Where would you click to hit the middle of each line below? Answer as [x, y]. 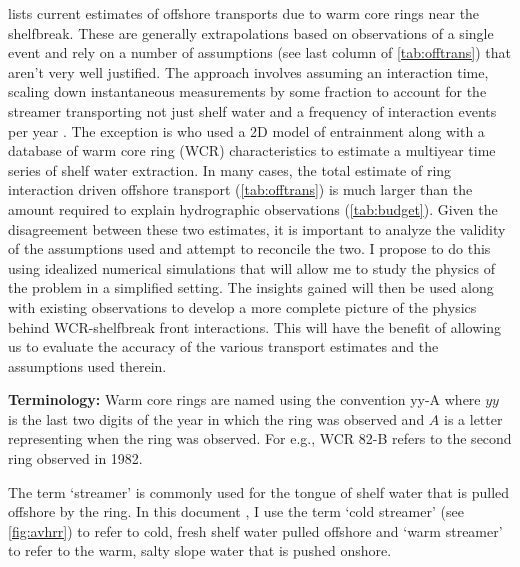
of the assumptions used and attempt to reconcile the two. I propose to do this [249, 248]
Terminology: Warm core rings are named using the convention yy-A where [244, 399]
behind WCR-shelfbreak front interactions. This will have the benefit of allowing [254, 326]
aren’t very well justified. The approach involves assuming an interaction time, [248, 71]
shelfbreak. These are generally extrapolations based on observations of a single [251, 32]
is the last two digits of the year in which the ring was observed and [216, 418]
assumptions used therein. [87, 365]
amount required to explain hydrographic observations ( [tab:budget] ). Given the [253, 208]
